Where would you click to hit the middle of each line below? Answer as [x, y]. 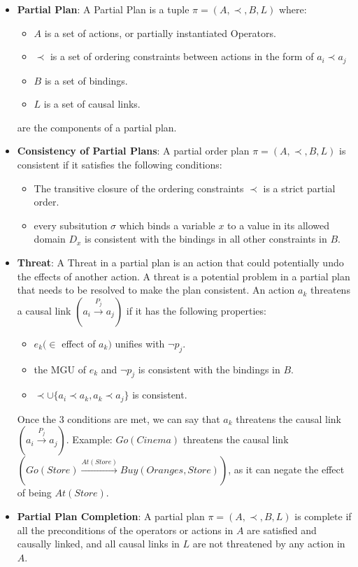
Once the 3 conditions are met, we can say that [119, 418]
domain [50, 239]
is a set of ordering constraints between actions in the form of [182, 56]
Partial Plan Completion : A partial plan [111, 516]
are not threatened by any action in [269, 544]
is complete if [323, 516]
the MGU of [60, 369]
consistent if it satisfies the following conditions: [120, 165]
